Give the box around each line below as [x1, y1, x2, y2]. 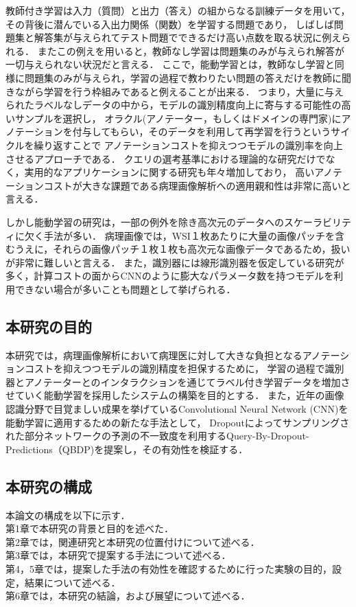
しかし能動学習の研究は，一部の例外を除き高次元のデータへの [5, 214, 284, 229]
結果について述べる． [24, 575, 121, 589]
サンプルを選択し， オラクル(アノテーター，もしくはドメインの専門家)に [14, 111, 342, 125]
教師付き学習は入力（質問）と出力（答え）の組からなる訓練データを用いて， [5, 3, 351, 17]
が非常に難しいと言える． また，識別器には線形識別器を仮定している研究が [5, 255, 344, 269]
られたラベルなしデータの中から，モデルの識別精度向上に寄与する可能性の [5, 98, 342, 112]
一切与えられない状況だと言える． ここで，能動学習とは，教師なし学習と [5, 57, 335, 71]
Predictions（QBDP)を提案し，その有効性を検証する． [5, 442, 248, 456]
